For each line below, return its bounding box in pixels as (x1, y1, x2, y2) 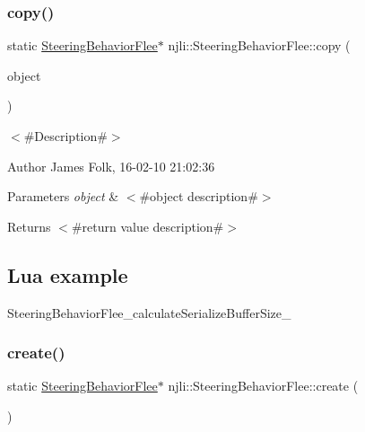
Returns (7, 216, 51, 235)
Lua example (7, 260, 128, 288)
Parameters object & (7, 187, 119, 206)
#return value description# (71, 216, 224, 235)
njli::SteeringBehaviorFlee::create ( (168, 376, 359, 395)
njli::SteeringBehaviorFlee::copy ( (168, 36, 351, 55)
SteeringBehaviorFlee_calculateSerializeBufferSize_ (7, 303, 291, 322)
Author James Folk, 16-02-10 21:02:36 (7, 156, 215, 175)
